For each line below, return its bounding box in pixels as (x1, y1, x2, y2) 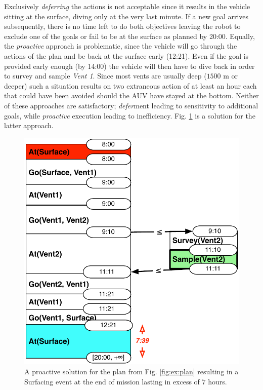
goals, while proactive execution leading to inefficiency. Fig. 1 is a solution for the (4, 110, 255, 121)
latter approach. (4, 120, 54, 131)
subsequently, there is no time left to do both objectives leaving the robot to (4, 21, 241, 31)
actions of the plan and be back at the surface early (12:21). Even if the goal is (4, 50, 249, 61)
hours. (208, 376, 227, 386)
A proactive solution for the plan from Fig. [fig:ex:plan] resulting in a (24, 366, 239, 376)
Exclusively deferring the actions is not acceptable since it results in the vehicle (4, 1, 250, 11)
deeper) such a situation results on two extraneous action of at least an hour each (4, 80, 257, 91)
